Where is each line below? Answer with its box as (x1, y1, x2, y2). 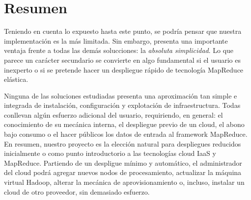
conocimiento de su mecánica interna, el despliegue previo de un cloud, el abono (4, 119, 245, 129)
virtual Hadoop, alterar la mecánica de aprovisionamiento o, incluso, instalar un (4, 177, 245, 187)
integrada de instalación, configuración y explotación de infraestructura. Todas (4, 100, 241, 110)
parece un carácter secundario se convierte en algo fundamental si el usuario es (4, 54, 241, 65)
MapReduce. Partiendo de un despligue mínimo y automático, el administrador (4, 157, 242, 168)
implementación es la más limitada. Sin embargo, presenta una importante (4, 35, 228, 46)
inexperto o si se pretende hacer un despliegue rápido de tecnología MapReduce (4, 64, 244, 75)
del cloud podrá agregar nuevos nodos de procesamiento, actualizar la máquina (4, 167, 242, 177)
